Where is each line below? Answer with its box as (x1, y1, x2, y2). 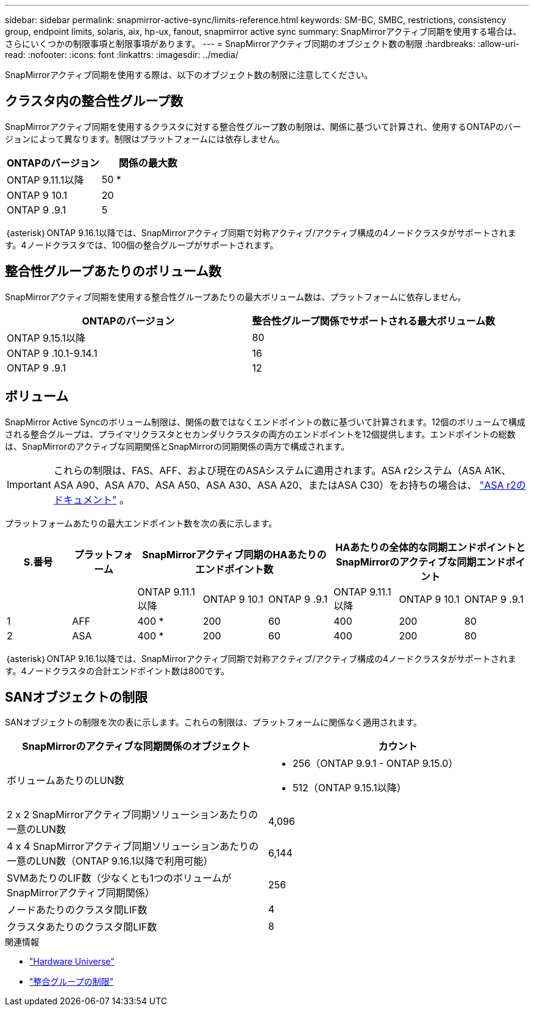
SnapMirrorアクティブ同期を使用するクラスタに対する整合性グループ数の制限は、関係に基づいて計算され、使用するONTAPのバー (5, 121, 521, 132)
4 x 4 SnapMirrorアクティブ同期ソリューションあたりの (7, 840, 259, 853)
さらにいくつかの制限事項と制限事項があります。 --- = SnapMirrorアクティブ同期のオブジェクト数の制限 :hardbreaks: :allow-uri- (5, 38, 520, 49)
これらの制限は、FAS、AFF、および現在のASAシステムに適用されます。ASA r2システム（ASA (53, 464, 482, 477)
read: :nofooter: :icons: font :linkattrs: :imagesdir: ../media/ (5, 49, 238, 60)
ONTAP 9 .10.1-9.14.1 (7, 347, 98, 359)
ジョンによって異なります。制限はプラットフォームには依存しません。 (5, 133, 285, 144)
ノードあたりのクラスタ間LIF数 (7, 904, 148, 916)
